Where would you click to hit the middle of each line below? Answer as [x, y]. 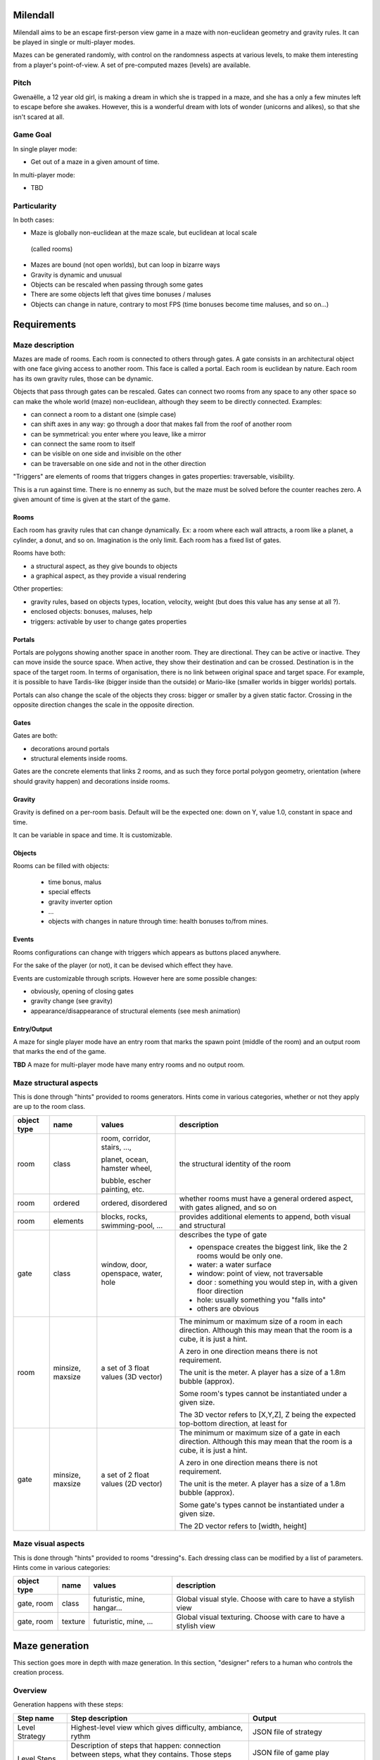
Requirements [45, 324]
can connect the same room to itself [83, 444]
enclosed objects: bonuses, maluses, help [91, 612]
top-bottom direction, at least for [233, 1423]
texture [74, 1621]
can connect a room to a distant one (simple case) [103, 414]
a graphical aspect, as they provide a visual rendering [108, 576]
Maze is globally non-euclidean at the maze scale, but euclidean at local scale [144, 233]
